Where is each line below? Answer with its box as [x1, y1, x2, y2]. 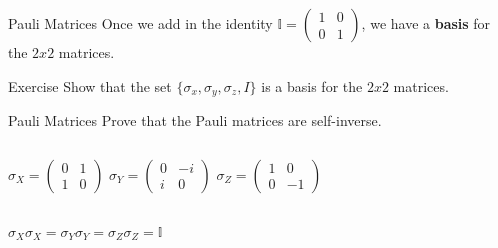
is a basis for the [261, 75, 363, 96]
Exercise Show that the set [8, 75, 172, 96]
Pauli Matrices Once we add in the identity [8, 13, 273, 33]
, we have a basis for [361, 13, 491, 33]
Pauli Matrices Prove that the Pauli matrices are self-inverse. [8, 110, 382, 131]
